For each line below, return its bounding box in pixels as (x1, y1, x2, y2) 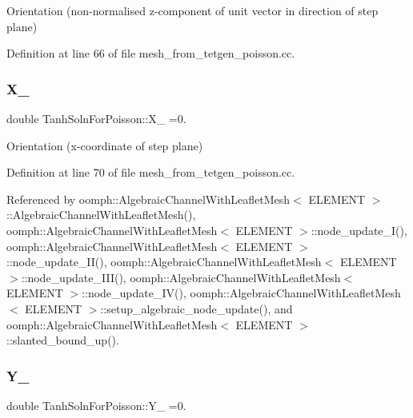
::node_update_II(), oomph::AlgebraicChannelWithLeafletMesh (6, 253, 322, 270)
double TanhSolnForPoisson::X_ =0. (6, 110, 186, 126)
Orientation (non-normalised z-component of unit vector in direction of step (6, 2, 379, 18)
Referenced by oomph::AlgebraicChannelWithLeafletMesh (6, 190, 291, 207)
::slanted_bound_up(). (6, 332, 119, 348)
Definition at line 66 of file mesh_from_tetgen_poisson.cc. (6, 45, 295, 62)
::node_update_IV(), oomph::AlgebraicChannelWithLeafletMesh (82, 285, 401, 301)
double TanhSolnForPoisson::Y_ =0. (6, 396, 186, 413)
